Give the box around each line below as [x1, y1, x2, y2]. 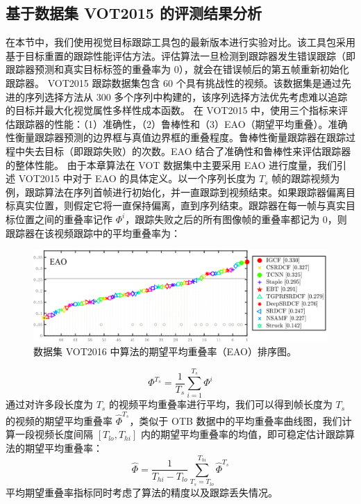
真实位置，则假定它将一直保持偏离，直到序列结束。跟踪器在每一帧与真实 [15, 198, 346, 213]
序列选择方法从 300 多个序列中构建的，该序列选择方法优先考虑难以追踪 [24, 89, 348, 104]
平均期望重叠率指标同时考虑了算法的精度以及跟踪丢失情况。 [6, 485, 278, 499]
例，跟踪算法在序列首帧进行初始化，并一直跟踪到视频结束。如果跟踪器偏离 [6, 184, 346, 199]
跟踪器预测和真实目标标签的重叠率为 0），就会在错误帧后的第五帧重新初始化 [6, 62, 349, 76]
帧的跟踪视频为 [271, 171, 340, 186]
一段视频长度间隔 [15, 427, 93, 441]
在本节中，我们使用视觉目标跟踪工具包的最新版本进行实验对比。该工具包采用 [6, 35, 355, 49]
